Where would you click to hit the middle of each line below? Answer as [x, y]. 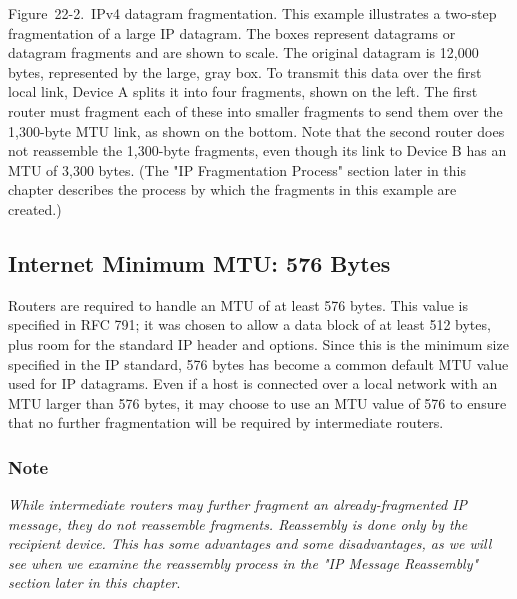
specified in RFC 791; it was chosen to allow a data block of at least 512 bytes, [249, 324]
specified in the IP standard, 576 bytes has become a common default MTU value [258, 363]
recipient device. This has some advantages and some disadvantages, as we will [250, 543]
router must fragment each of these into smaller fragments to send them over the [255, 110]
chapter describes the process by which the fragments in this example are [232, 189]
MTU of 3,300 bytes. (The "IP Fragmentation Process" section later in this [237, 169]
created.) [35, 208]
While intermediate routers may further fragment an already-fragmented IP [238, 504]
